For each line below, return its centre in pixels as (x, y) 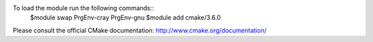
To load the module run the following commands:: (84, 8)
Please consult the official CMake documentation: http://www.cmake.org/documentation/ (140, 30)
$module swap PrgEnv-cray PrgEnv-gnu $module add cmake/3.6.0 (125, 18)
